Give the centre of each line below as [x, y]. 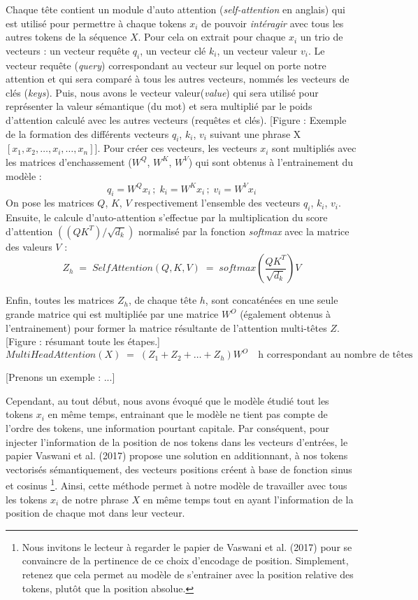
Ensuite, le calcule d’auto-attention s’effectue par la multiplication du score [167, 217]
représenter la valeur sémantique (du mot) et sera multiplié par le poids [159, 106]
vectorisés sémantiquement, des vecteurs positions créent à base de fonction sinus [179, 469]
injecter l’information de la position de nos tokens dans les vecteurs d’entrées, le [177, 441]
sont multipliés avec [314, 148]
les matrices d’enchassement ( [69, 161]
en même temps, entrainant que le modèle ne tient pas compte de [188, 414]
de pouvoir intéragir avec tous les [273, 23]
